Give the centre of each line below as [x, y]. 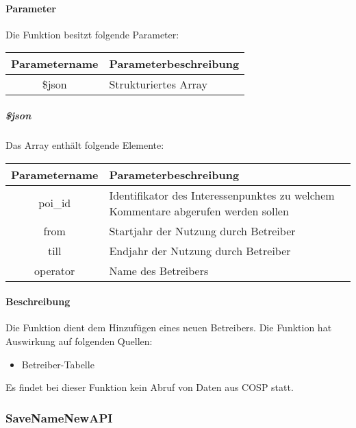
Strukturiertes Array [158, 84]
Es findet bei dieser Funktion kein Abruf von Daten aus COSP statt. [150, 387]
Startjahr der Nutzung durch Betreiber [202, 230]
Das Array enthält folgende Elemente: [85, 144]
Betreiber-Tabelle [58, 364]
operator [55, 270]
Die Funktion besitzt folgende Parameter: [92, 34]
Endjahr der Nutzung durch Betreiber [200, 250]
